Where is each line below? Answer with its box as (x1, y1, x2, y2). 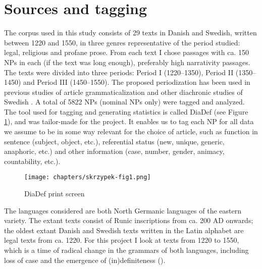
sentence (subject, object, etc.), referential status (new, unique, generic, (4, 136, 225, 146)
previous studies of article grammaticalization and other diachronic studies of (4, 86, 243, 97)
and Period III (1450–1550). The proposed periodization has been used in (23, 77, 250, 87)
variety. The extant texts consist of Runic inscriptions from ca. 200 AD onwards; (4, 215, 253, 226)
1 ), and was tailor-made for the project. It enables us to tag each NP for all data (4, 116, 254, 127)
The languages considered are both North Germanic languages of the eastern (4, 205, 241, 216)
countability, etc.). (4, 155, 61, 166)
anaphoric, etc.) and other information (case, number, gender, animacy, (4, 146, 225, 156)
